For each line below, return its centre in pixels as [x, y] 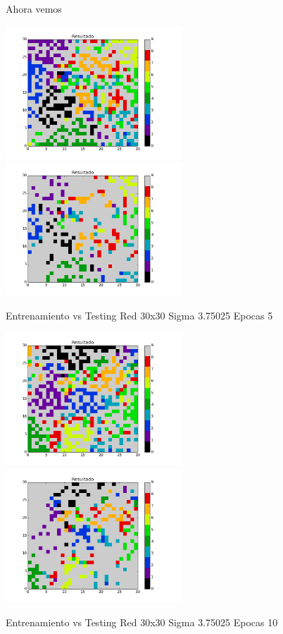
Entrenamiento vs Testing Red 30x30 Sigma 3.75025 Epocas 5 [139, 315]
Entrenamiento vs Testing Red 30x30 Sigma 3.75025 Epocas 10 [142, 622]
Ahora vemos [34, 8]
